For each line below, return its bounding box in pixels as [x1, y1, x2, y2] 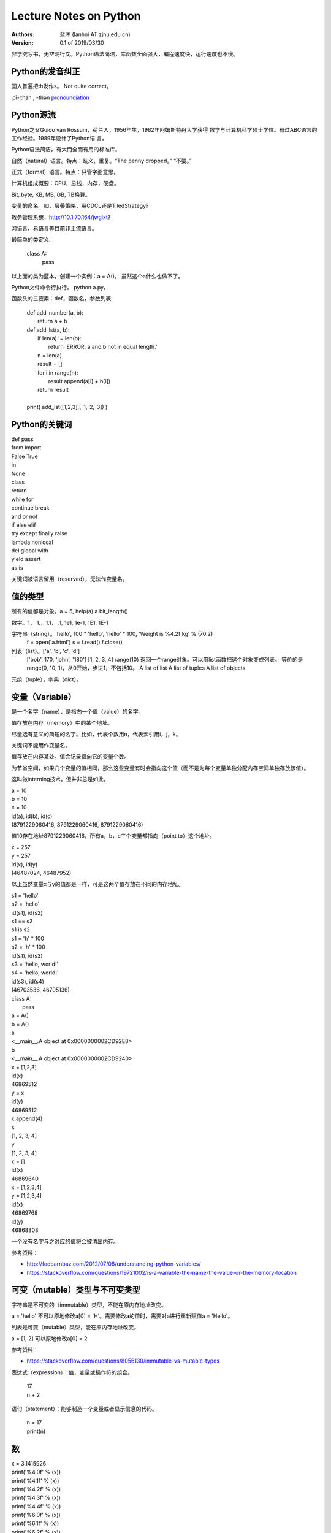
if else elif [11, 521, 36, 529]
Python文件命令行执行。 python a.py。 [11, 284, 110, 291]
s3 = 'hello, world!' [11, 960, 59, 968]
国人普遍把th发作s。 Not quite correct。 [11, 83, 113, 90]
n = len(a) [37, 351, 63, 359]
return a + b [37, 318, 67, 325]
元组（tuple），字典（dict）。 [11, 675, 82, 683]
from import [11, 444, 42, 451]
